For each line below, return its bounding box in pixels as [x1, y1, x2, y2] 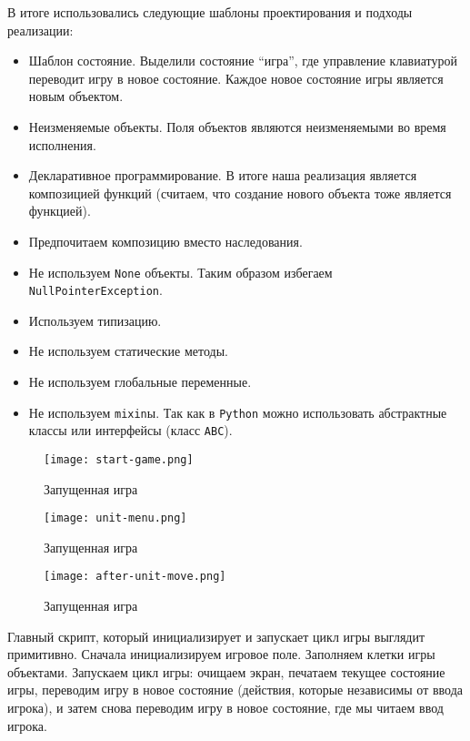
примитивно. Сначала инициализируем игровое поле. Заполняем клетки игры [7, 645, 435, 664]
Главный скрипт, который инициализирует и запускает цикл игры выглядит [7, 626, 425, 645]
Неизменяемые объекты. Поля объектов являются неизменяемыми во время [28, 117, 446, 136]
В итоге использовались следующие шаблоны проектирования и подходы [7, 3, 413, 21]
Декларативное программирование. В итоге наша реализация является [28, 166, 417, 185]
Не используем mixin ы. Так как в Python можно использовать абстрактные [28, 402, 447, 421]
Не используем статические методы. [28, 341, 228, 360]
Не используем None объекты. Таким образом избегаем [28, 262, 333, 281]
